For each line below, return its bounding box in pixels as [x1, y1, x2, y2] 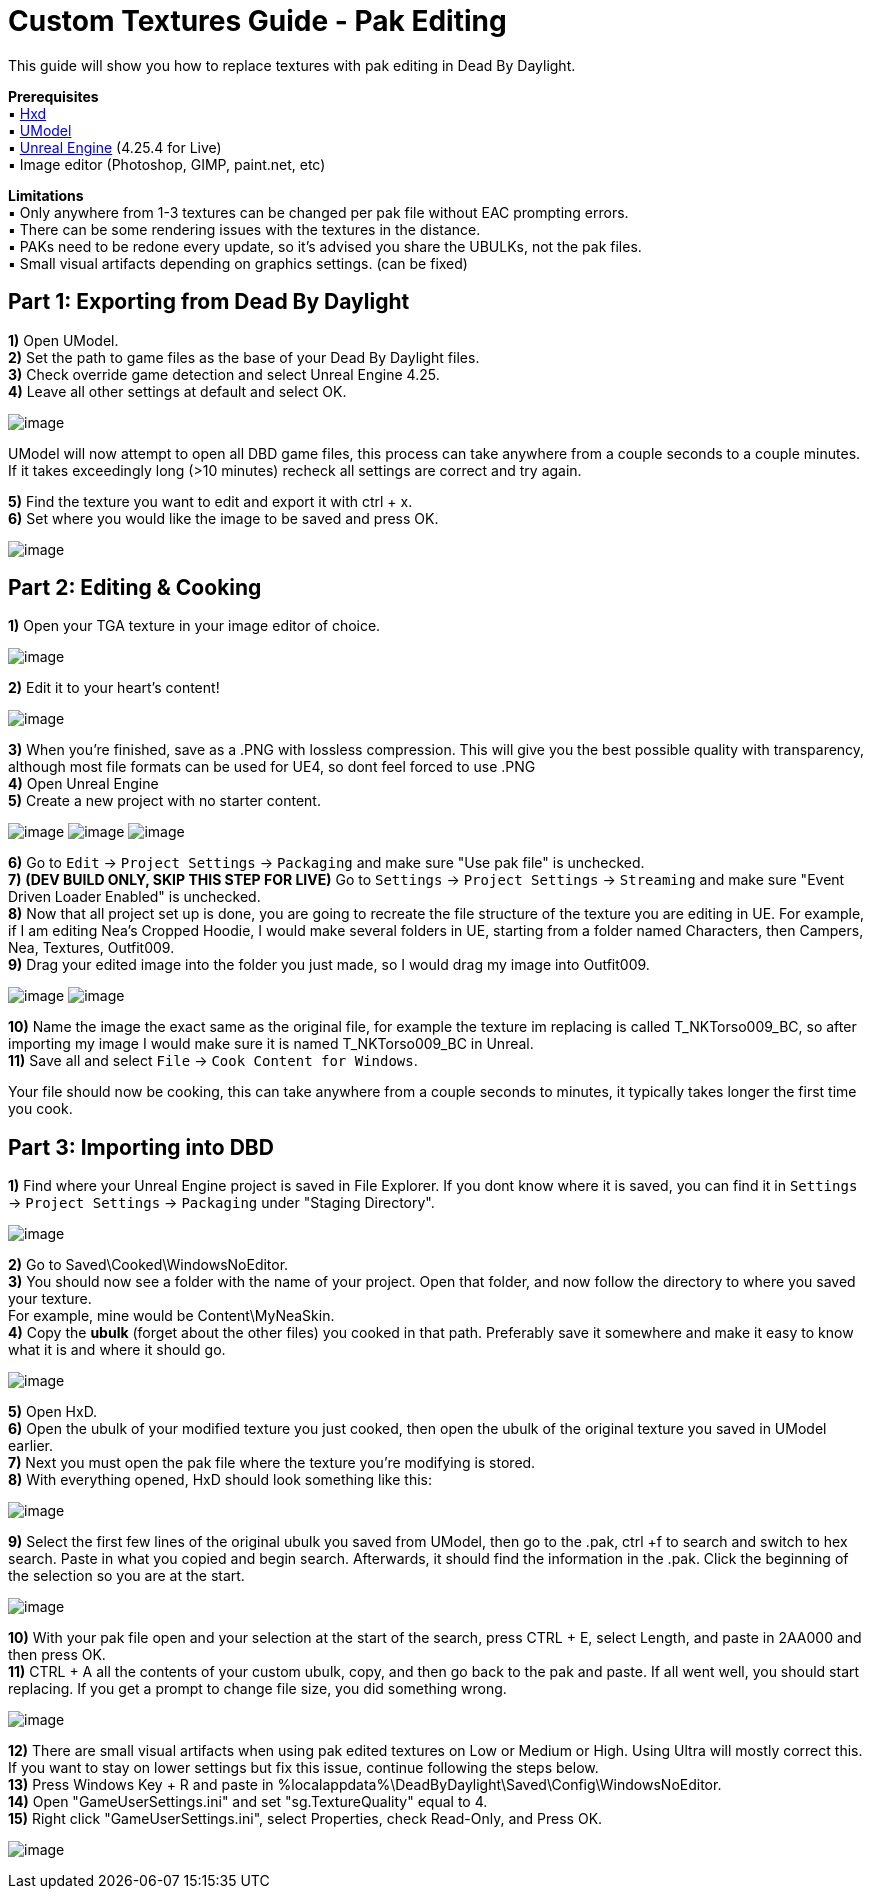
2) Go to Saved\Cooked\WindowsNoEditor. [8, 1256, 289, 1274]
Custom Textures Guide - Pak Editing [8, 4, 507, 38]
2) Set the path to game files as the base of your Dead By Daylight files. [8, 348, 480, 366]
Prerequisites [8, 87, 99, 105]
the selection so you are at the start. [8, 1567, 245, 1585]
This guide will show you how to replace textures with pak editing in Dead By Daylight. [8, 56, 576, 74]
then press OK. [8, 1646, 106, 1664]
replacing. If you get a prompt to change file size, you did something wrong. [8, 1680, 507, 1698]
